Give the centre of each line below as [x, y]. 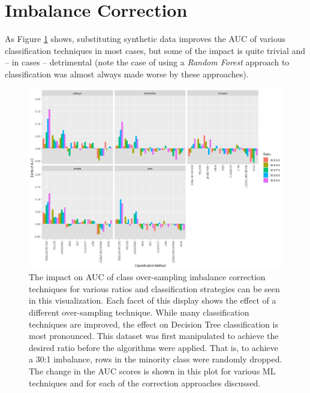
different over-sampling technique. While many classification [139, 312]
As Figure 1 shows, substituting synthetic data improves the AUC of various [145, 39]
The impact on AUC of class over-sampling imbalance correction [147, 277]
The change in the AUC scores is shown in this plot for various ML [152, 371]
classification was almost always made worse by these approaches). [127, 73]
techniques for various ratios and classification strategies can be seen [154, 288]
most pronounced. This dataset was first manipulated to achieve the [154, 336]
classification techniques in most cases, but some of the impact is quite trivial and [155, 50]
